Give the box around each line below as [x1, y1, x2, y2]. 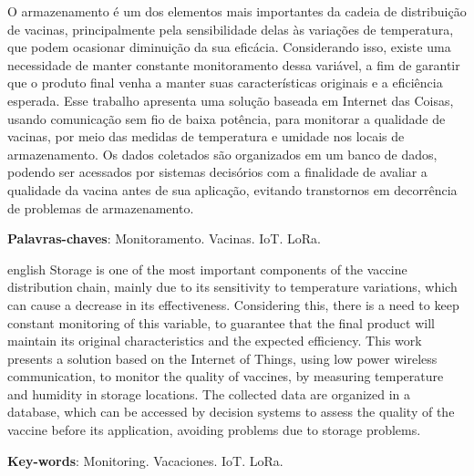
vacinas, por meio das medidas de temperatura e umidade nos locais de [7, 127, 405, 146]
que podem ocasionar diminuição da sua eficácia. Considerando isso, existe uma [7, 37, 451, 57]
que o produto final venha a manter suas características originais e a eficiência [7, 73, 443, 92]
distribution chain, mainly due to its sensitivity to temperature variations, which [7, 277, 458, 296]
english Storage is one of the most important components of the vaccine [7, 259, 407, 278]
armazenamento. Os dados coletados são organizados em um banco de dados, [7, 144, 438, 163]
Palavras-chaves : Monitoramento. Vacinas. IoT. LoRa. [7, 229, 321, 248]
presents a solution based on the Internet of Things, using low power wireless [7, 348, 438, 367]
